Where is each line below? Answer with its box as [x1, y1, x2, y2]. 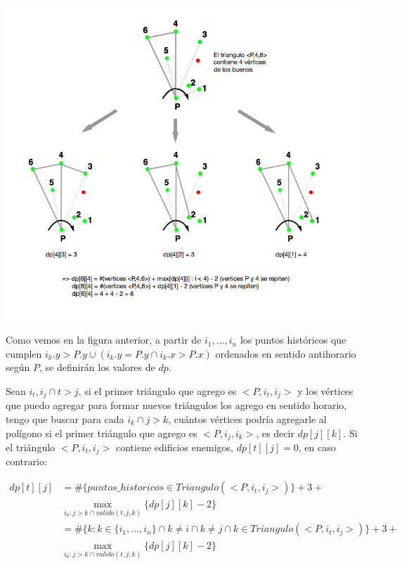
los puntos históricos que [240, 332, 346, 347]
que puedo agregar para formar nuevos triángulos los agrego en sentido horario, [6, 398, 347, 413]
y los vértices [297, 383, 354, 398]
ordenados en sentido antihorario [215, 346, 356, 361]
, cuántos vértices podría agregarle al [168, 411, 327, 426]
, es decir [256, 425, 294, 440]
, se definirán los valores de [39, 360, 155, 375]
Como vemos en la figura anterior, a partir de [6, 332, 202, 347]
